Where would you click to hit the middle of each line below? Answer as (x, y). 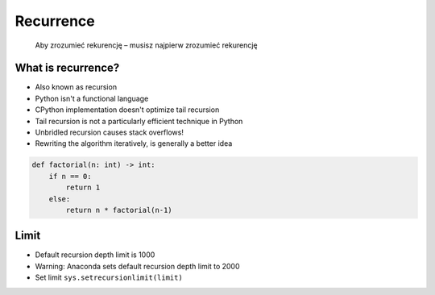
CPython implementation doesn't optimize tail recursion (127, 110)
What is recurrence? (67, 68)
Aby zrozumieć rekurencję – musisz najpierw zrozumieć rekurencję (146, 45)
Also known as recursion (76, 87)
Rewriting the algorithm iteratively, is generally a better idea (134, 143)
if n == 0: (70, 176)
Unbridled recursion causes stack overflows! (110, 132)
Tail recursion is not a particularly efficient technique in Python (139, 121)
